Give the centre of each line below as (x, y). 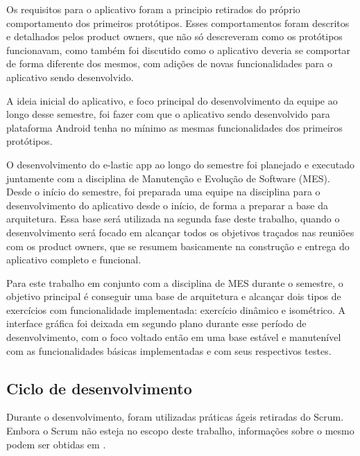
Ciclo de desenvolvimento (99, 388)
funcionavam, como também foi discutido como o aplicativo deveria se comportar (179, 50)
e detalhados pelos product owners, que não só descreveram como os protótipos (174, 36)
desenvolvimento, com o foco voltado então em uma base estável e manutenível (174, 337)
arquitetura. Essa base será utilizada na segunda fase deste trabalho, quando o (173, 219)
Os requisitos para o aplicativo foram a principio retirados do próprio (153, 9)
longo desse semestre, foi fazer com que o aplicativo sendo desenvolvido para (168, 114)
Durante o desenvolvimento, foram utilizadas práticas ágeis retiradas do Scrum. (175, 417)
